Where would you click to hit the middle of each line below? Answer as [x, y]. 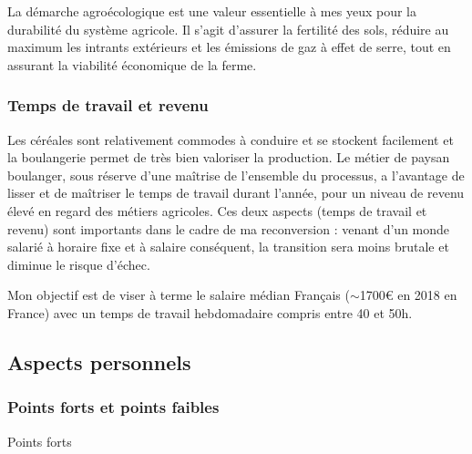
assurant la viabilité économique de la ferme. [132, 64]
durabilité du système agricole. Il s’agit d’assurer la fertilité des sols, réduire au [228, 29]
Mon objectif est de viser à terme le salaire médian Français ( [179, 295]
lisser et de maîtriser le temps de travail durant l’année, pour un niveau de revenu [236, 193]
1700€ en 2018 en [408, 295]
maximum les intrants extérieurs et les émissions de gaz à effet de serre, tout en [229, 47]
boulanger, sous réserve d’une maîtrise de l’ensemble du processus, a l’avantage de [236, 175]
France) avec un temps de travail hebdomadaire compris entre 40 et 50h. [210, 312]
